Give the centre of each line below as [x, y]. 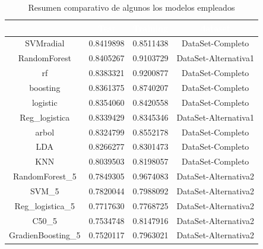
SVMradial [45, 43]
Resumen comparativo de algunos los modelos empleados [131, 7]
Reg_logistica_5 [45, 205]
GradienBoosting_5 [45, 235]
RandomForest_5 [45, 176]
